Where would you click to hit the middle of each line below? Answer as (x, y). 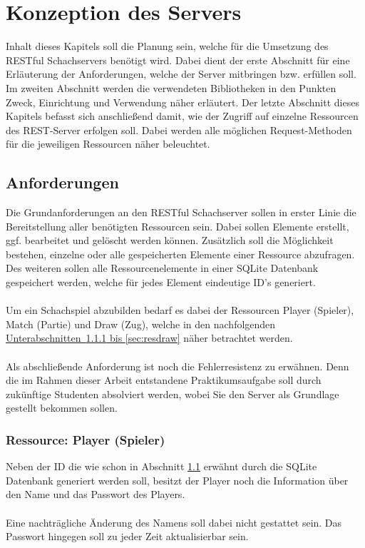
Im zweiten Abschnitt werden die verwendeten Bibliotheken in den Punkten (171, 87)
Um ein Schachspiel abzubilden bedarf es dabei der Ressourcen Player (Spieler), (180, 310)
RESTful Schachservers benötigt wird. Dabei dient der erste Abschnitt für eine (178, 60)
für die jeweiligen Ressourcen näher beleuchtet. (108, 144)
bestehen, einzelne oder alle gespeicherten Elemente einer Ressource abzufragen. (180, 254)
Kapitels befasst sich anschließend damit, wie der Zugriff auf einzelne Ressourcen (182, 116)
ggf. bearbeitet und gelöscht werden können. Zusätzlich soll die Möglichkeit (170, 240)
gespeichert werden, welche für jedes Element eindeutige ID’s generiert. (161, 282)
